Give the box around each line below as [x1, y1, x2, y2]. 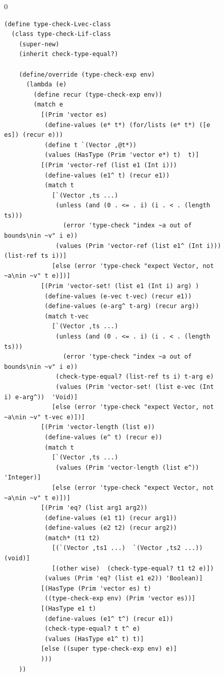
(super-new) [18, 40, 60, 48]
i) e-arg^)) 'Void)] [4, 393, 78, 401]
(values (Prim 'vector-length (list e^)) [55, 464, 199, 471]
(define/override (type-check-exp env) [18, 70, 155, 78]
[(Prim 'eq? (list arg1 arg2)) [41, 504, 148, 512]
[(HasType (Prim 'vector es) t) [41, 584, 152, 592]
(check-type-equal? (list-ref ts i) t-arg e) [55, 373, 214, 381]
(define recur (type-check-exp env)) [33, 91, 162, 98]
